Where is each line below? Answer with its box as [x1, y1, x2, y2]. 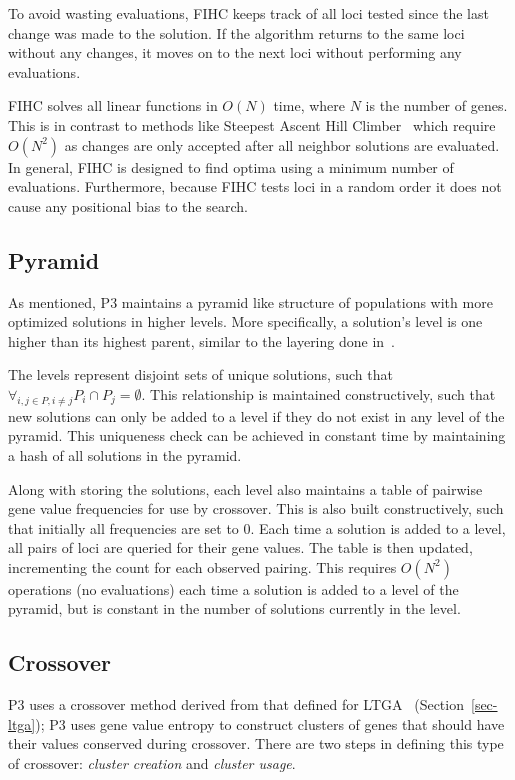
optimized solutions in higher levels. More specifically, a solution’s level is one [8, 311, 483, 332]
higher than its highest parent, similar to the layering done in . [8, 330, 395, 351]
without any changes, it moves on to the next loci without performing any [8, 42, 462, 63]
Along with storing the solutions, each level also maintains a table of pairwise [8, 478, 483, 499]
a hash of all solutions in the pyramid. [8, 444, 242, 465]
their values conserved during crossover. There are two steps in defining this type [8, 733, 504, 754]
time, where [273, 95, 346, 116]
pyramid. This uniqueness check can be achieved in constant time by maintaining [8, 425, 506, 446]
